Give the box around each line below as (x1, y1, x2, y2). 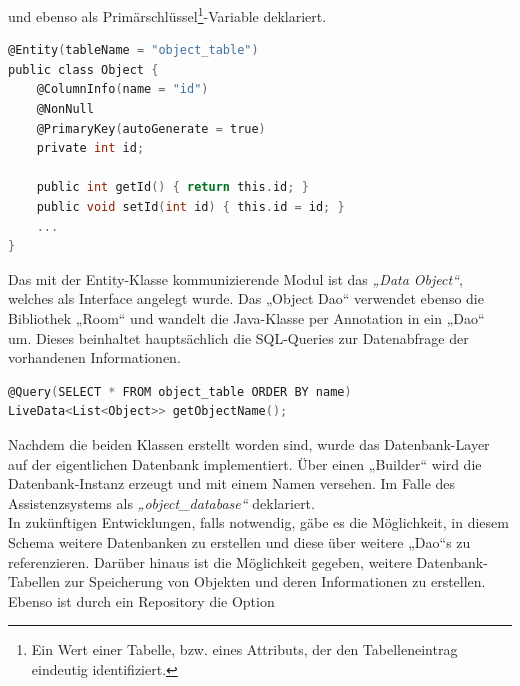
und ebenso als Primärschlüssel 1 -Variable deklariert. (8, 3, 327, 26)
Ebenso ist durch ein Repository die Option (8, 590, 275, 611)
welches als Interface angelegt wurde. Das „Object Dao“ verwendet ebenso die (8, 288, 484, 309)
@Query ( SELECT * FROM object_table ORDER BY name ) (8, 384, 352, 399)
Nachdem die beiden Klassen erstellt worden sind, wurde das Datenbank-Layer (8, 433, 490, 454)
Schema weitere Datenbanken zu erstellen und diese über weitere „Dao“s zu (8, 531, 471, 552)
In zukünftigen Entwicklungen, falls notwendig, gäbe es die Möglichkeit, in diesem (8, 512, 509, 533)
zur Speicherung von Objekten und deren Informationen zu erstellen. (64, 571, 486, 592)
